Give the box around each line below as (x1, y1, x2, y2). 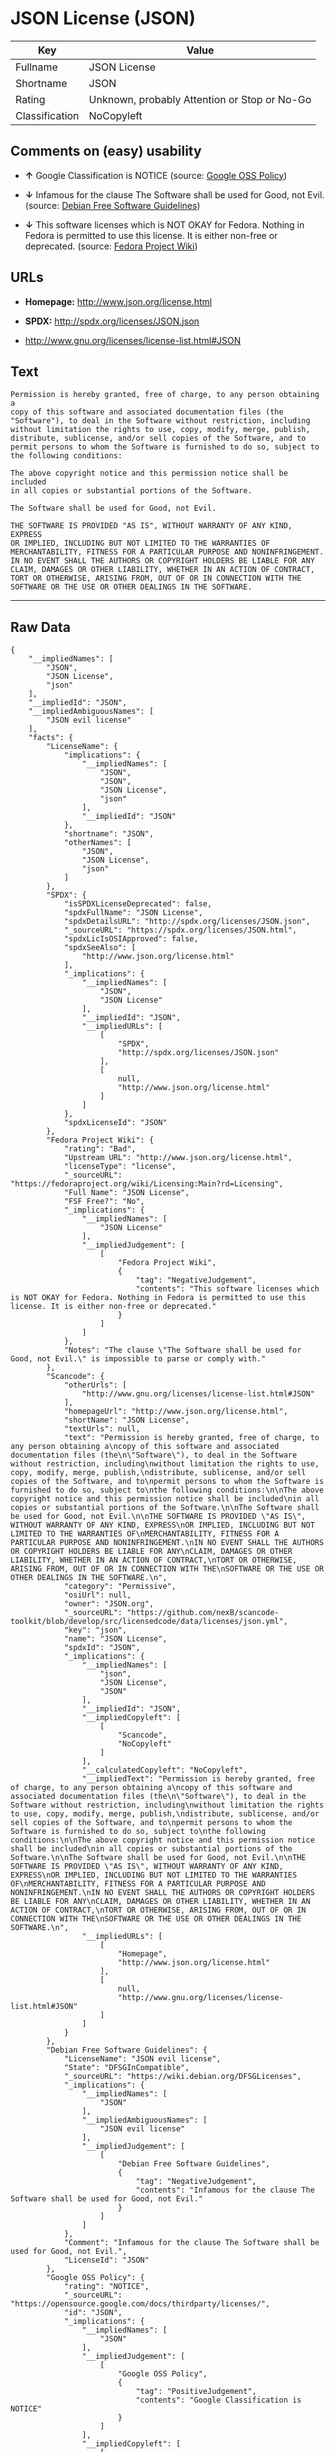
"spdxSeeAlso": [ (63, 943, 137, 953)
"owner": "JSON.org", (63, 1599, 155, 1609)
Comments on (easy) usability (10, 143, 202, 160)
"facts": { (28, 733, 74, 743)
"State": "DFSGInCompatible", (63, 2063, 190, 2073)
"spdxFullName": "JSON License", (63, 908, 203, 918)
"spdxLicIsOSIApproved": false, (63, 934, 199, 944)
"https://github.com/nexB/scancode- (126, 1608, 280, 1618)
